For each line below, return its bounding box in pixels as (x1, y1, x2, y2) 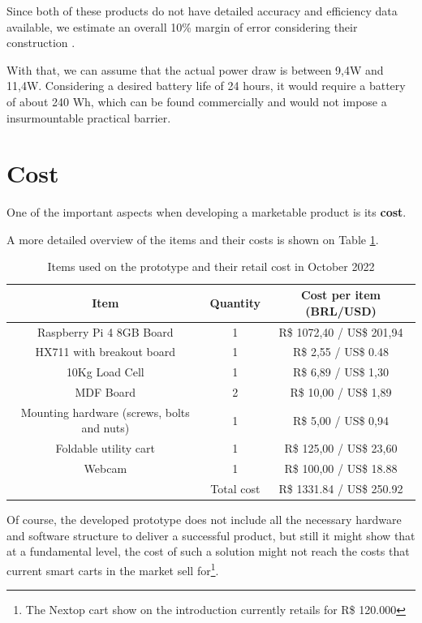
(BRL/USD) (305, 302, 377, 319)
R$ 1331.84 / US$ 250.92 (278, 480, 403, 496)
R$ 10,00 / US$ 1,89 (290, 384, 392, 401)
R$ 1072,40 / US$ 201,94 (278, 323, 403, 340)
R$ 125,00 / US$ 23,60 (284, 440, 398, 457)
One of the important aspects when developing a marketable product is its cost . (6, 204, 407, 221)
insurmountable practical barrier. (6, 109, 171, 126)
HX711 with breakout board (35, 343, 175, 360)
